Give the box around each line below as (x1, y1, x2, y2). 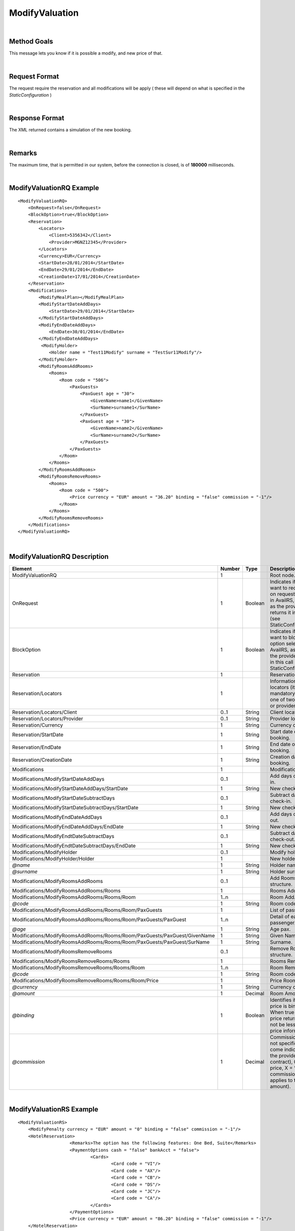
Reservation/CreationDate (12, 756, 72, 763)
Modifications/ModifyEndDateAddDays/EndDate (12, 823, 124, 830)
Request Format (9, 72, 59, 81)
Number (220, 565, 240, 572)
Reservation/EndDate (12, 744, 61, 750)
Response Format (9, 114, 64, 123)
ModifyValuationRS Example (9, 1105, 98, 1114)
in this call (269, 658, 294, 665)
